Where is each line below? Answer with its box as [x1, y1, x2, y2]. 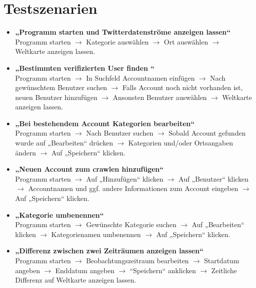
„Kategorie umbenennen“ [15, 209, 104, 220]
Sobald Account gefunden [169, 128, 246, 138]
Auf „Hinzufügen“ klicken [86, 173, 164, 184]
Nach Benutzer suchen [86, 128, 154, 138]
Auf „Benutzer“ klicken [178, 173, 249, 184]
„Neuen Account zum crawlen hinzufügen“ [15, 164, 164, 174]
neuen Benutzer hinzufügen [15, 92, 98, 102]
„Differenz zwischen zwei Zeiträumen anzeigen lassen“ [15, 245, 204, 256]
